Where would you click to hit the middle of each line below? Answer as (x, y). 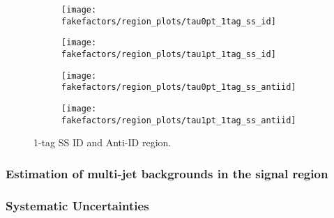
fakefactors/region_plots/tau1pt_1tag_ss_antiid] (179, 120)
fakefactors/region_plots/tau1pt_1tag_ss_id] (169, 54)
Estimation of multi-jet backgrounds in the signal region (167, 173)
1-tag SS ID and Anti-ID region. (103, 142)
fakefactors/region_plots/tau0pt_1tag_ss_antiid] (179, 87)
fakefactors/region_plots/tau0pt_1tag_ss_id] (169, 21)
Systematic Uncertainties (77, 205)
